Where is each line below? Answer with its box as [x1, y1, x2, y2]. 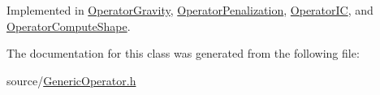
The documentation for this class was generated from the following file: [6, 45, 360, 62]
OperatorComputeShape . [6, 17, 131, 34]
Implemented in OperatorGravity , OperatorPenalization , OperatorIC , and [6, 2, 374, 18]
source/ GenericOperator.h [6, 71, 136, 89]
